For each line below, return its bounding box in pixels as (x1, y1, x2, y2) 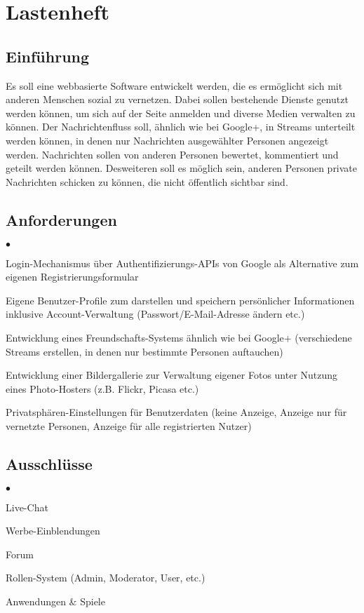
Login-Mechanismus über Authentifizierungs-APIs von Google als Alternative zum (6, 255, 359, 270)
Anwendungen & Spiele (6, 594, 105, 609)
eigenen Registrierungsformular (6, 269, 139, 284)
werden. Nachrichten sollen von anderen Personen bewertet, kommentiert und (6, 147, 339, 161)
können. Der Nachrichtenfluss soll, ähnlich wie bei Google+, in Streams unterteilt (6, 119, 356, 134)
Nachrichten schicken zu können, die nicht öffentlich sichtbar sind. (6, 174, 288, 189)
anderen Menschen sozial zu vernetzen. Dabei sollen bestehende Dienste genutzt (6, 92, 349, 107)
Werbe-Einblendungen (6, 523, 100, 538)
